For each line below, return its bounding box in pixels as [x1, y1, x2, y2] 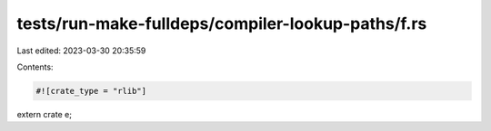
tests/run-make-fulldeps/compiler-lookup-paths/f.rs [16, 14, 427, 33]
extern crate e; [16, 108, 73, 119]
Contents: [16, 61, 54, 72]
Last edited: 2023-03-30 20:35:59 [16, 45, 146, 56]
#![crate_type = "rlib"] [35, 86, 147, 96]
